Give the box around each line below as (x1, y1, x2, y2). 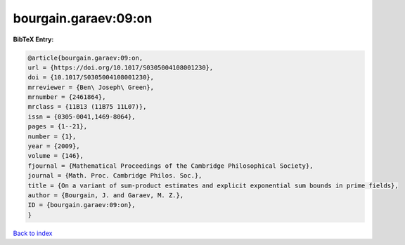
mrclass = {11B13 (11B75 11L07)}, (27, 102, 147, 111)
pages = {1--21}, (27, 123, 88, 131)
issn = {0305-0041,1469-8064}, (27, 112, 136, 121)
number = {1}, (27, 132, 77, 140)
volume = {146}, (27, 152, 84, 160)
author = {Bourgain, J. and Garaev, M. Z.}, (27, 192, 184, 199)
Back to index (13, 229, 53, 237)
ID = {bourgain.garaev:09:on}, (27, 201, 136, 209)
